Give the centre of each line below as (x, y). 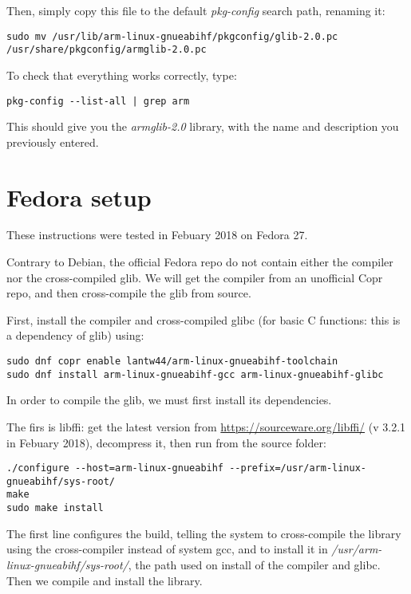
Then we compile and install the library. (105, 580)
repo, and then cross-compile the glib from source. (129, 293)
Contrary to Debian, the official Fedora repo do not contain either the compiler (200, 262)
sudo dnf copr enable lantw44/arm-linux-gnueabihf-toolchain (172, 362)
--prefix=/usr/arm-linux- (298, 468)
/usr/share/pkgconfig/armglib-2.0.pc (107, 50)
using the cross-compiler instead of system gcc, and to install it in (167, 549)
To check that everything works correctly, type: (122, 75)
